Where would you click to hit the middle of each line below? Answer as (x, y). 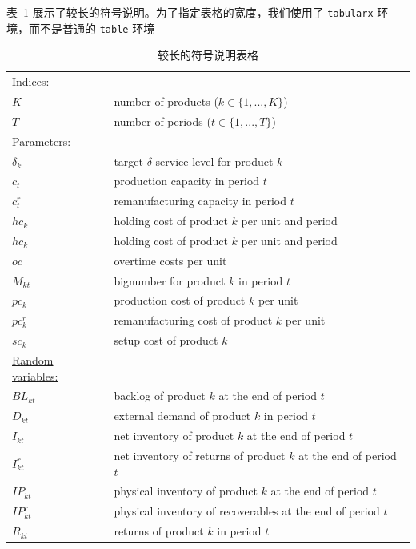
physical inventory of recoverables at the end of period (247, 511)
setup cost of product (166, 340)
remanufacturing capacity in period (200, 201)
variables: (35, 375)
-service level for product (212, 161)
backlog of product (160, 396)
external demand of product (182, 416)
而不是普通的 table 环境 (92, 28)
